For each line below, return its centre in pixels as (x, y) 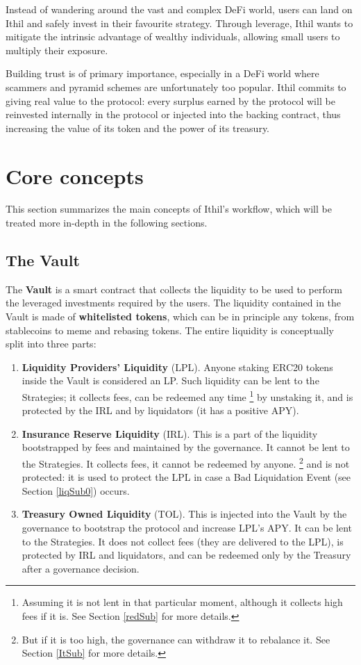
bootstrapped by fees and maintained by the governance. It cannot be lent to (186, 447)
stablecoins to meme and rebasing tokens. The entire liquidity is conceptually (170, 330)
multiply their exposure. (57, 50)
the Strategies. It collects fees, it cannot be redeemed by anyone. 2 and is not (186, 462)
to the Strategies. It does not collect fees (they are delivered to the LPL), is (183, 541)
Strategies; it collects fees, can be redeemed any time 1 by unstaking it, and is (187, 396)
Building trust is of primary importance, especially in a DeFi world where (162, 73)
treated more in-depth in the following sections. (107, 223)
